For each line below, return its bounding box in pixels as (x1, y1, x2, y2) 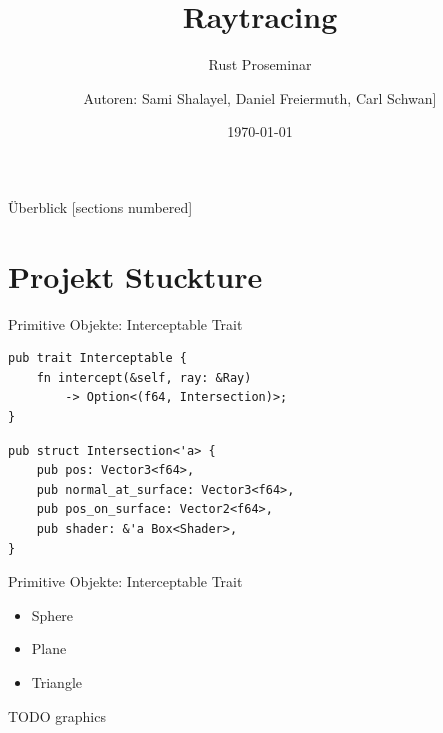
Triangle (31, 671, 83, 692)
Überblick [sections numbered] (8, 196, 193, 217)
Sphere (31, 604, 74, 625)
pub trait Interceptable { (8, 351, 187, 366)
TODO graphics (8, 705, 106, 726)
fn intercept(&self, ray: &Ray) (36, 370, 252, 385)
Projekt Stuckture (8, 255, 263, 296)
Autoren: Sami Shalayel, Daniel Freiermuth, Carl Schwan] (83, 87, 437, 108)
